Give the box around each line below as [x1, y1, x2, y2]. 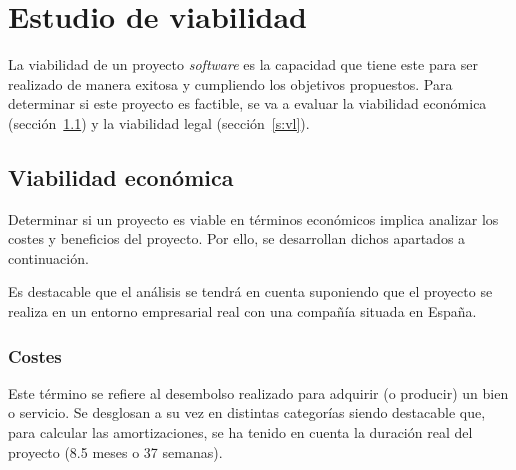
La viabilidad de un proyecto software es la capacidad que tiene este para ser [8, 54, 479, 75]
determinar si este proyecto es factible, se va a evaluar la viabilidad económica [8, 93, 487, 114]
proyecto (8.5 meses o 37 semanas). [8, 441, 223, 462]
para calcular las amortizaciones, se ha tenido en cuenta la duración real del [8, 422, 473, 443]
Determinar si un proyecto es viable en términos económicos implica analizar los [8, 208, 499, 229]
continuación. [8, 247, 89, 268]
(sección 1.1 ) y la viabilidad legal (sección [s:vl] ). [8, 112, 310, 133]
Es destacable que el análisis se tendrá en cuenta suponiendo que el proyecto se [8, 281, 493, 302]
